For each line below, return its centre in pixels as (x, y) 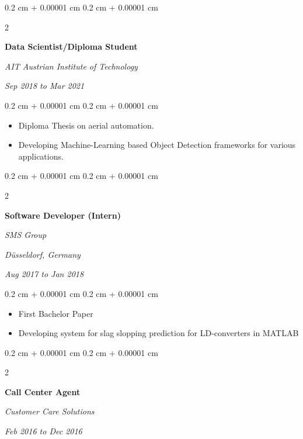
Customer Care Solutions (50, 411)
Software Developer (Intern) (63, 215)
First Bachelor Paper (56, 313)
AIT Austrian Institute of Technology (71, 66)
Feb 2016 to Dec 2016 (43, 431)
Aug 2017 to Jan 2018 (44, 274)
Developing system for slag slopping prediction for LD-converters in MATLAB (159, 333)
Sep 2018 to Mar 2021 (45, 86)
